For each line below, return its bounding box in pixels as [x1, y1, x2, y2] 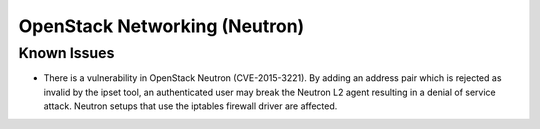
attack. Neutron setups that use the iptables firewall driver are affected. [43, 100, 338, 112]
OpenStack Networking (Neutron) [18, 15, 305, 37]
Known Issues [18, 44, 115, 62]
